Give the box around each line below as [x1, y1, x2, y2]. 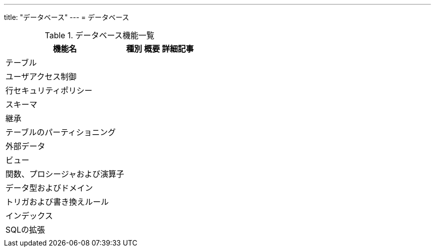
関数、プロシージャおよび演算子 [5, 169, 124, 179]
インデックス [5, 211, 53, 221]
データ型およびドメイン [5, 183, 93, 193]
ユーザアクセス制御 [5, 72, 76, 82]
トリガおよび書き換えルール [5, 197, 109, 207]
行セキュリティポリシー [5, 85, 93, 95]
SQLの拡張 [5, 225, 45, 235]
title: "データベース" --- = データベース [4, 13, 130, 21]
